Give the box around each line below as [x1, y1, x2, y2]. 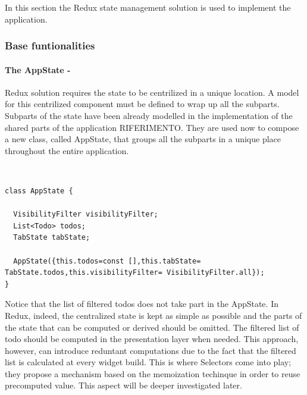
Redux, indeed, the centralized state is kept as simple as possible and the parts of [5, 309, 302, 321]
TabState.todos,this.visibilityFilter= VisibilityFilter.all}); [5, 268, 265, 277]
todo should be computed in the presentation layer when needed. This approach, [5, 333, 299, 345]
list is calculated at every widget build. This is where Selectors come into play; [5, 356, 292, 368]
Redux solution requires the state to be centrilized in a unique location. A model [5, 86, 299, 98]
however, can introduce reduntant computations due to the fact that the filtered [5, 344, 296, 356]
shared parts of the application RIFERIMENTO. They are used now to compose [5, 121, 299, 133]
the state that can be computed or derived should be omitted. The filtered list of [5, 321, 299, 333]
